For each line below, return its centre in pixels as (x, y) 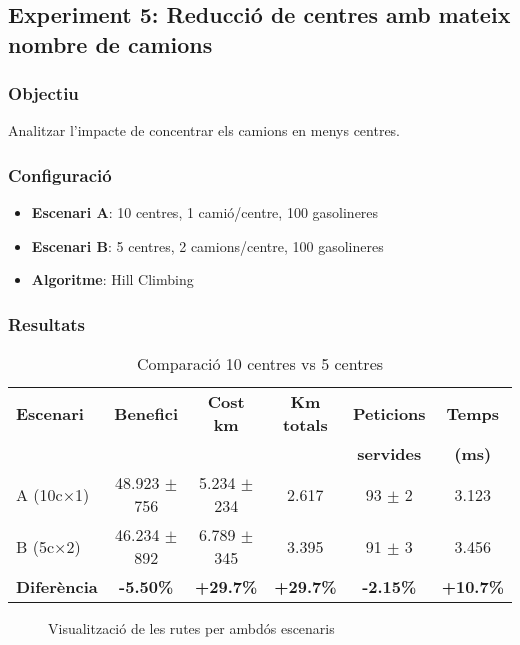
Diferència (57, 587)
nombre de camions (110, 43)
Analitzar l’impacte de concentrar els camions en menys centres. (204, 130)
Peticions (389, 413)
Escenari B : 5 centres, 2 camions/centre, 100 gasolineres (207, 245)
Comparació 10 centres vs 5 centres (260, 364)
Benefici (146, 413)
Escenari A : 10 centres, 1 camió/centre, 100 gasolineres (205, 212)
